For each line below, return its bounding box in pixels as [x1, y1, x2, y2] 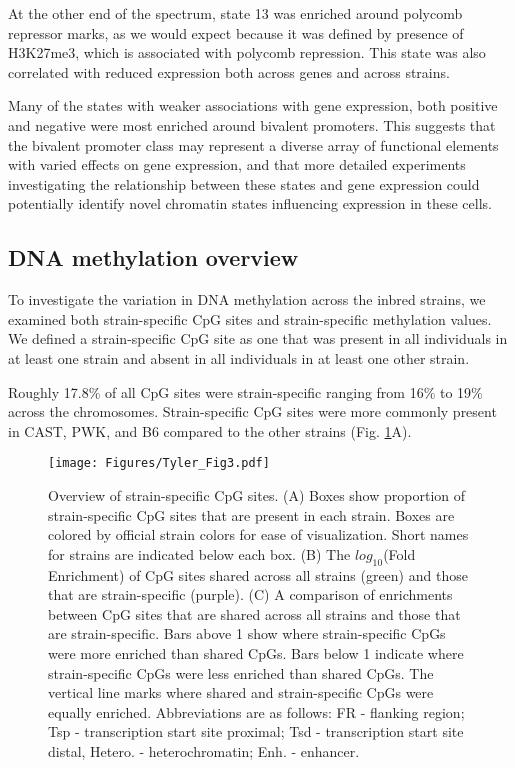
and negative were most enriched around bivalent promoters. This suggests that [8, 114, 496, 135]
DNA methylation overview [8, 242, 299, 273]
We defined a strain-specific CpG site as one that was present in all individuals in [8, 328, 508, 349]
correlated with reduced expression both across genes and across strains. [8, 61, 450, 82]
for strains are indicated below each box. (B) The [48, 543, 351, 564]
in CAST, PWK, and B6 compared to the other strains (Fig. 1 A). [8, 420, 412, 441]
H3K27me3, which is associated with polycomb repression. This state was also [8, 42, 486, 63]
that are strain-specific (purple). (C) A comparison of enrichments [48, 584, 453, 605]
